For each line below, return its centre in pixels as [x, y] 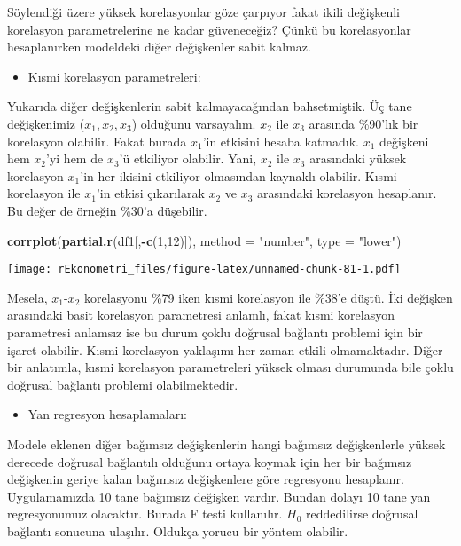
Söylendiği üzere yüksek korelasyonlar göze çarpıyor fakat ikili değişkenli [204, 12]
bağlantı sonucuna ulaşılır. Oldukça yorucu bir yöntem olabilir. [178, 530]
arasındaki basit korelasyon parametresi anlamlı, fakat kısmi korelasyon [201, 315]
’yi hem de [75, 158]
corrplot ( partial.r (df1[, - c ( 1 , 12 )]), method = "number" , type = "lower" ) [204, 240]
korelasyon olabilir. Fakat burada [97, 141]
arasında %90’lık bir [363, 123]
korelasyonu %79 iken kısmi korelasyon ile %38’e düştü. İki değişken [268, 297]
